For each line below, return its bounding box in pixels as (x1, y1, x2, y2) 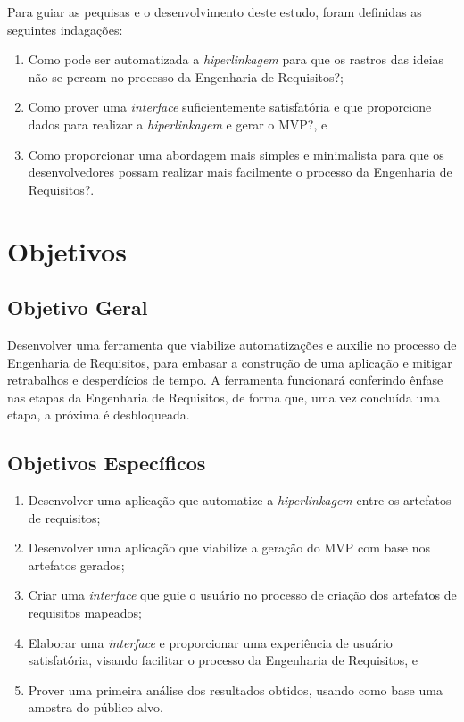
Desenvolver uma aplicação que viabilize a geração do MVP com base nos (28, 538, 430, 557)
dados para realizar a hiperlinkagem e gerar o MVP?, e (28, 114, 327, 133)
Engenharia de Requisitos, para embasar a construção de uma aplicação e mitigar (7, 353, 452, 371)
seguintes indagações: (7, 20, 123, 38)
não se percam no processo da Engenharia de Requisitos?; (28, 67, 344, 86)
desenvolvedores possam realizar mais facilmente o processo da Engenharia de (28, 162, 452, 181)
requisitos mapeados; (28, 603, 142, 622)
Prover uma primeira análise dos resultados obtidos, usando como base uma (28, 680, 443, 699)
